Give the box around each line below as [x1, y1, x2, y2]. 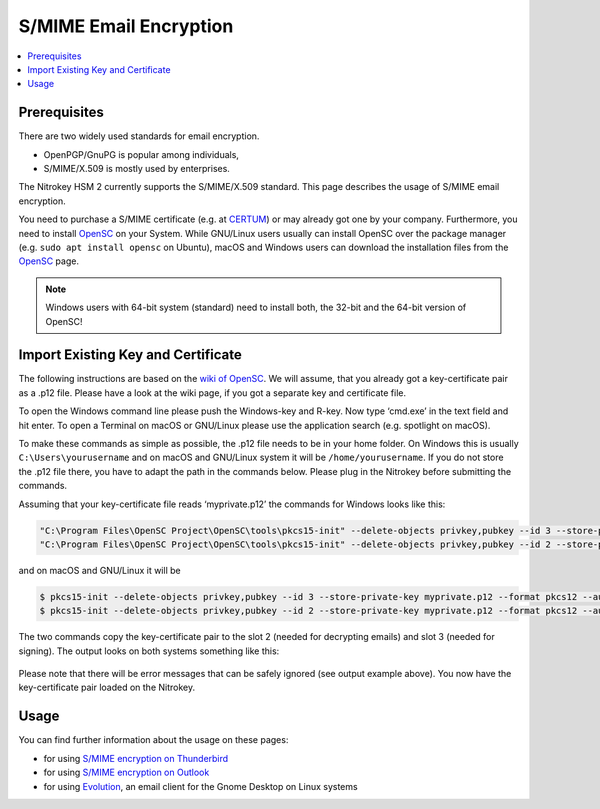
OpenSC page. [18, 255, 80, 267]
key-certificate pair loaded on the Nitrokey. [18, 681, 195, 694]
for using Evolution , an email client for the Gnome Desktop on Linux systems [43, 780, 359, 792]
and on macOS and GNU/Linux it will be [18, 564, 181, 576]
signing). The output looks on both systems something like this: [18, 645, 280, 657]
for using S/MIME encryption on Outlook [43, 766, 210, 779]
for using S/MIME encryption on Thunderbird [43, 752, 229, 764]
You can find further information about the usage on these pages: [18, 734, 289, 746]
